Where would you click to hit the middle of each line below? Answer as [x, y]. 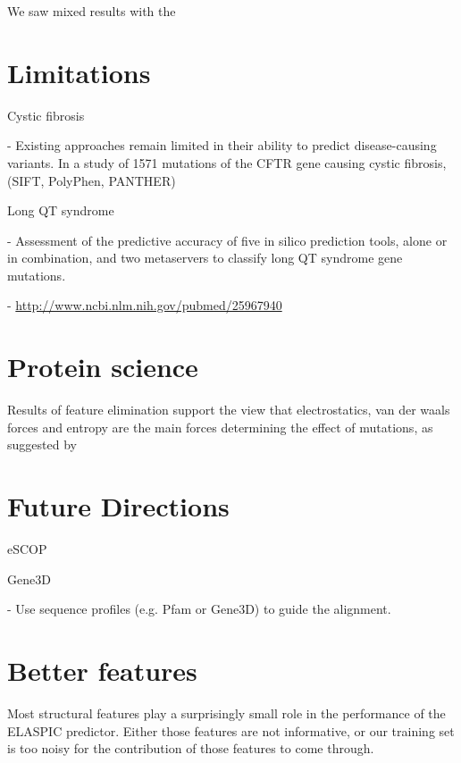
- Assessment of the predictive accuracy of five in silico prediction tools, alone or [227, 240]
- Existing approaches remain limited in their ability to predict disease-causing [222, 145]
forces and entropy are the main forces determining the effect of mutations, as [220, 427]
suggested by [42, 444]
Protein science [103, 367]
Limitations [79, 72]
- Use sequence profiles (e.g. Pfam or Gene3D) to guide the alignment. [199, 609]
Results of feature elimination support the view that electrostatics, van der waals [229, 410]
